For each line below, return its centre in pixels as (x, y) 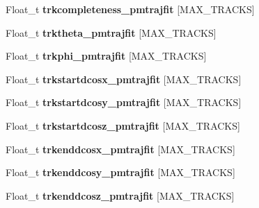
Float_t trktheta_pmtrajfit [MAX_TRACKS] (111, 32)
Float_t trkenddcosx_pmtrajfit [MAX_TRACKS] (120, 149)
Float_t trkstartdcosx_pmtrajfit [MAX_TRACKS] (124, 79)
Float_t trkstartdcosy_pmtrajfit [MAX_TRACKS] (124, 102)
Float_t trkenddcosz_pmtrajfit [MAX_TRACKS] (120, 195)
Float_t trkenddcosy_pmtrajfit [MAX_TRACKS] (120, 172)
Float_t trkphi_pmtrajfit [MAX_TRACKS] (106, 56)
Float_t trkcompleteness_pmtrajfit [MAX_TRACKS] (130, 9)
